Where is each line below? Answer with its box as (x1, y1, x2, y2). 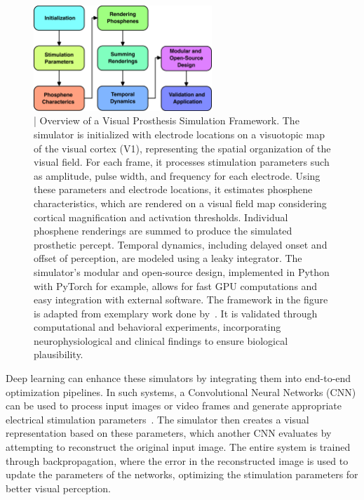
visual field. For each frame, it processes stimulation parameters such (34, 154, 330, 169)
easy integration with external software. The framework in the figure (34, 292, 328, 307)
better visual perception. (6, 480, 111, 495)
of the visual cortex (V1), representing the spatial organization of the (34, 140, 331, 155)
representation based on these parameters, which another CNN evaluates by (6, 426, 332, 440)
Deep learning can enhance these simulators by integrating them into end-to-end (6, 371, 351, 386)
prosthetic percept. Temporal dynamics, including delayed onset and (34, 237, 328, 251)
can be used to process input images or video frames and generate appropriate (6, 398, 342, 413)
